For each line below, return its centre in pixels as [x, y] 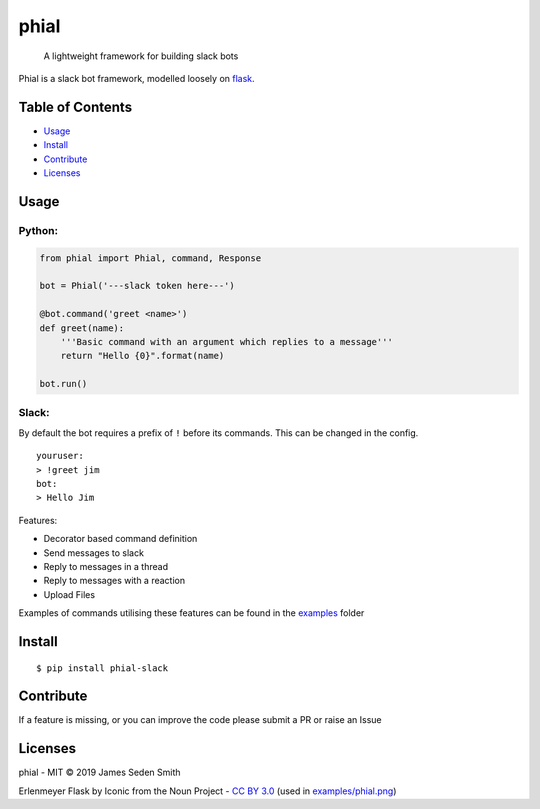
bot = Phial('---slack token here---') [137, 286]
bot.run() [63, 384]
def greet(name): [82, 328]
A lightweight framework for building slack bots [141, 56]
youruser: [60, 456]
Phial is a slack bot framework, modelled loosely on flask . [136, 78]
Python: [38, 230]
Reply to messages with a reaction [114, 581]
